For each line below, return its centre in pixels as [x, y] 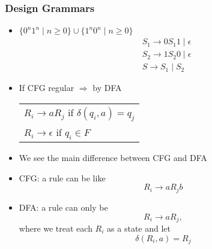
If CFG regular [47, 88]
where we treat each [56, 228]
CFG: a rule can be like [62, 177]
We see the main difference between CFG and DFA [113, 158]
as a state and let [139, 228]
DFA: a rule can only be [63, 207]
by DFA [107, 88]
